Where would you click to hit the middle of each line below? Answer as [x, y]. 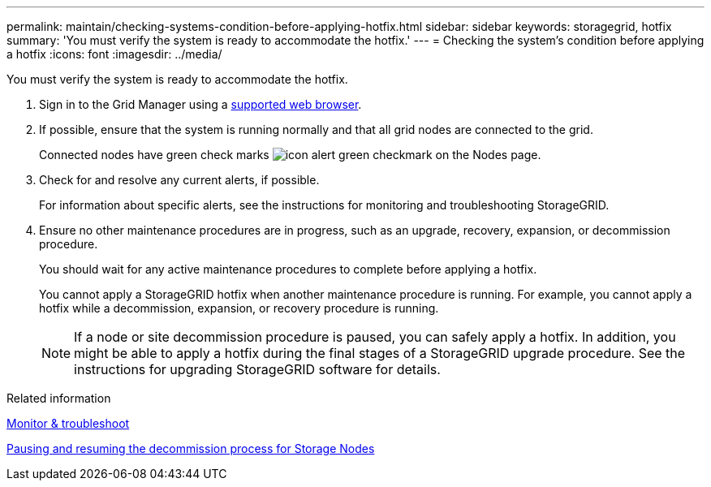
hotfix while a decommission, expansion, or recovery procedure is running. [239, 308]
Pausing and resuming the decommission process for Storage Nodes [191, 448]
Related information [59, 398]
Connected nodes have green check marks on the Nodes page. [290, 155]
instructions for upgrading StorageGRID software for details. [257, 369]
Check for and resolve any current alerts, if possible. [179, 180]
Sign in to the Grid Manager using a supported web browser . [200, 104]
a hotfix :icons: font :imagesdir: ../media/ [114, 54]
